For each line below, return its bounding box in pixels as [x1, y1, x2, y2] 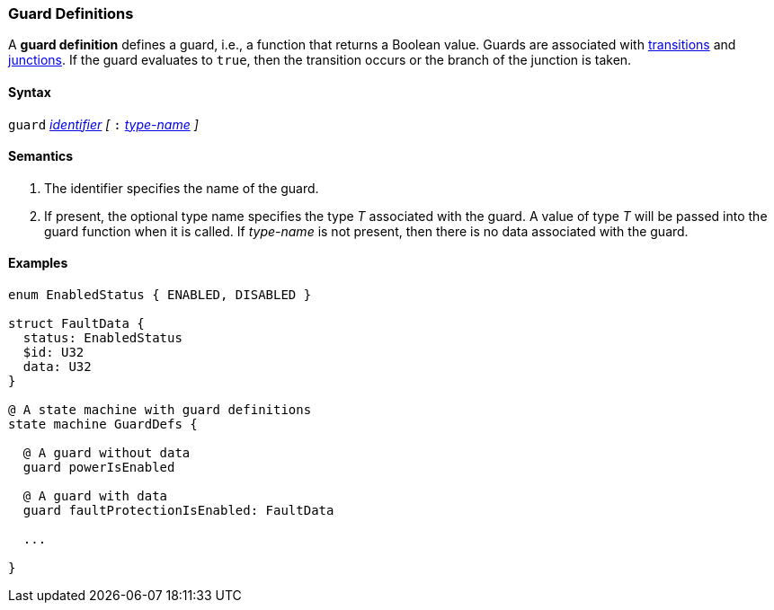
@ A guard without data [22, 446, 191, 461]
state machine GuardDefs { [8, 417, 198, 432]
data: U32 [22, 359, 92, 375]
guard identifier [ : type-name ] [8, 116, 199, 132]
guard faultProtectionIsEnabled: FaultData [22, 503, 334, 518]
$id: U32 [22, 345, 85, 360]
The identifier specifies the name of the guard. [44, 180, 319, 196]
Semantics [8, 148, 74, 164]
